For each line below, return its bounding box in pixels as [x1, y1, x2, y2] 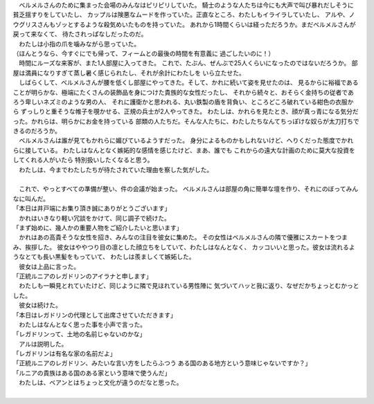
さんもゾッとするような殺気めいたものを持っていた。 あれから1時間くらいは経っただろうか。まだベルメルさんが [37, 20, 356, 28]
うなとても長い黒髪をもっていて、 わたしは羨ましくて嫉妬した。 [12, 252, 195, 261]
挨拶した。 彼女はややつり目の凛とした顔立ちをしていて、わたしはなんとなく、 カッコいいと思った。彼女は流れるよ [24, 243, 355, 251]
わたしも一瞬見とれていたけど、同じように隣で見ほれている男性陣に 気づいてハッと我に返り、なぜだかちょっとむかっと [18, 282, 359, 290]
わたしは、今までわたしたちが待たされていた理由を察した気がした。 [18, 165, 213, 174]
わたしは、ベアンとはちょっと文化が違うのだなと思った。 [18, 378, 183, 387]
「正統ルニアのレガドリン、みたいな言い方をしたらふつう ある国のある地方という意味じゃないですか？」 [12, 359, 312, 367]
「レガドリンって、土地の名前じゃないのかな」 [12, 330, 146, 338]
